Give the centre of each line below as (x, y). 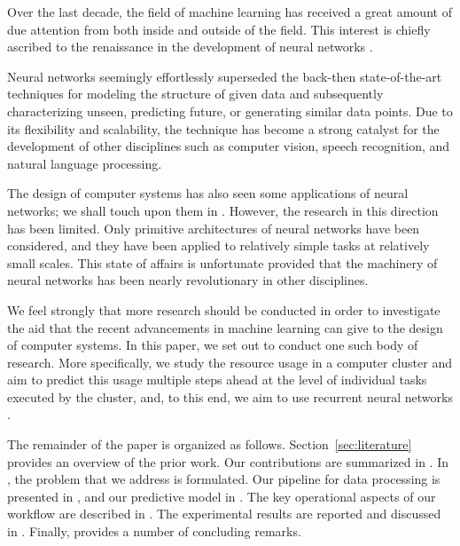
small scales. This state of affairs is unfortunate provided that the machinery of (222, 262)
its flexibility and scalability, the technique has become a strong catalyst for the (223, 128)
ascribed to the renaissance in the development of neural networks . (190, 47)
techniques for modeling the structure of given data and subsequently (195, 94)
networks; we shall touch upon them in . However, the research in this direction (223, 210)
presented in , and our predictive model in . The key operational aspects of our (222, 496)
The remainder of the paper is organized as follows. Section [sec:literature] (210, 444)
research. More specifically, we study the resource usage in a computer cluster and (230, 362)
